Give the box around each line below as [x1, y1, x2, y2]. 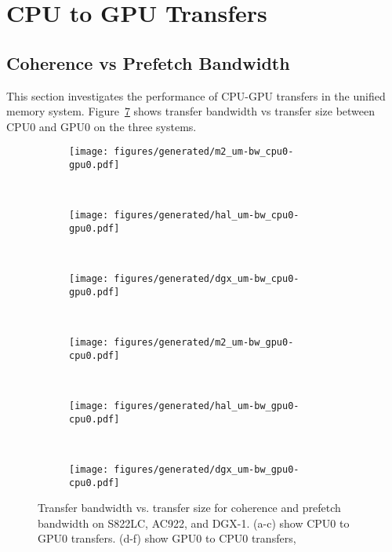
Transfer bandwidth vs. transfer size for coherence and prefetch [38, 499, 341, 516]
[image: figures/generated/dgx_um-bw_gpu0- [69, 463, 299, 475]
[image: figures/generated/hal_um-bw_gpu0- [69, 400, 299, 411]
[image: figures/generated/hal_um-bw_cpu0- [69, 210, 299, 221]
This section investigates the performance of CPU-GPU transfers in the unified [6, 87, 386, 104]
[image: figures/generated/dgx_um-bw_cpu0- [69, 273, 299, 285]
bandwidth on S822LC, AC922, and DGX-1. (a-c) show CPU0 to [38, 514, 350, 531]
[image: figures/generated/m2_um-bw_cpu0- [69, 146, 294, 158]
